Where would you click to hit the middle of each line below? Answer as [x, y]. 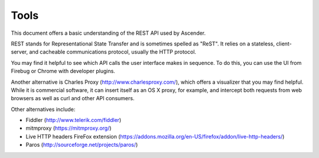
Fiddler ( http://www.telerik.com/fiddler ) [74, 120]
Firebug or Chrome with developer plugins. [63, 71]
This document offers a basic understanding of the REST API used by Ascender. [108, 33]
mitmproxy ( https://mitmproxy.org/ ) [69, 128]
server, [19, 52]
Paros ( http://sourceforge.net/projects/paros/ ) [82, 145]
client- [284, 44]
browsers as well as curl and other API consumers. [73, 98]
